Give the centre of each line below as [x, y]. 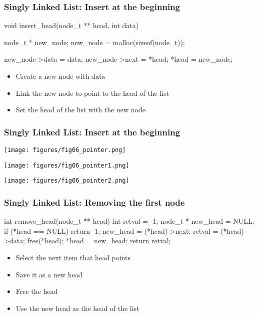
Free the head [37, 291]
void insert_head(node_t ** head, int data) [71, 25]
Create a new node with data [60, 76]
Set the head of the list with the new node [80, 110]
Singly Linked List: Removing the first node [94, 202]
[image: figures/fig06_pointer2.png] [67, 181]
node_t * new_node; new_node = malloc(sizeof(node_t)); [94, 42]
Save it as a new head [49, 274]
